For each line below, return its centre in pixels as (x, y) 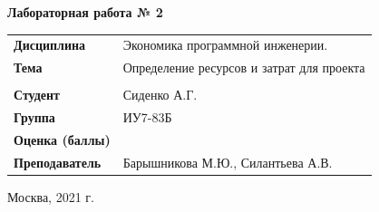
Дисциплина (50, 45)
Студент (37, 95)
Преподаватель (58, 162)
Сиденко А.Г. (160, 95)
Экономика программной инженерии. (225, 45)
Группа (34, 117)
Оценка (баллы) (62, 139)
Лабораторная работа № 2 (85, 12)
